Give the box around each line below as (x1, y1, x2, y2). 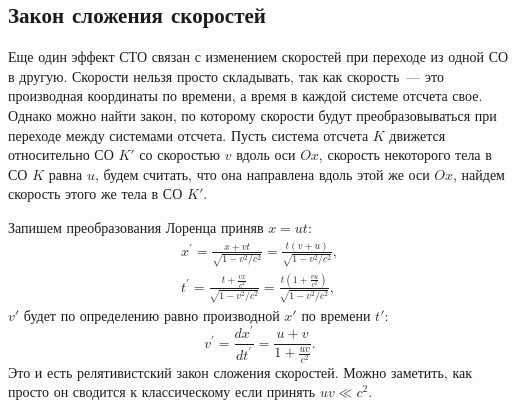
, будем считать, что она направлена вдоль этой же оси (94, 163, 430, 184)
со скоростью (139, 144, 221, 165)
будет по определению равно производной (23, 304, 280, 325)
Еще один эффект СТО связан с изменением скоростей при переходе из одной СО (8, 46, 509, 67)
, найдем (453, 163, 505, 184)
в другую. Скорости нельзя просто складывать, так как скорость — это (8, 65, 444, 86)
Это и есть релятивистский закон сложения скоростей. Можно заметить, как (8, 361, 472, 382)
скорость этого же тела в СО (8, 183, 183, 204)
